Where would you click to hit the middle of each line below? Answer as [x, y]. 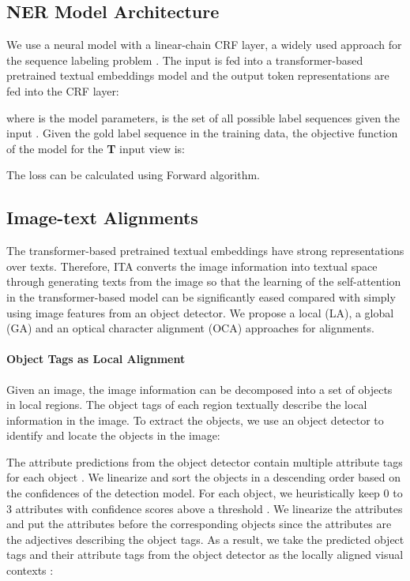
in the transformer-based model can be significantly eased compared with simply [201, 296]
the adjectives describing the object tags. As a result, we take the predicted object [205, 539]
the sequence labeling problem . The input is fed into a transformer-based [185, 60]
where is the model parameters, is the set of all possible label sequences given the [203, 117]
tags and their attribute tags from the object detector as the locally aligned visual [205, 555]
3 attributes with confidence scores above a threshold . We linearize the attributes [205, 508]
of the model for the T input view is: [96, 148]
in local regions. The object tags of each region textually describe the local [187, 405]
